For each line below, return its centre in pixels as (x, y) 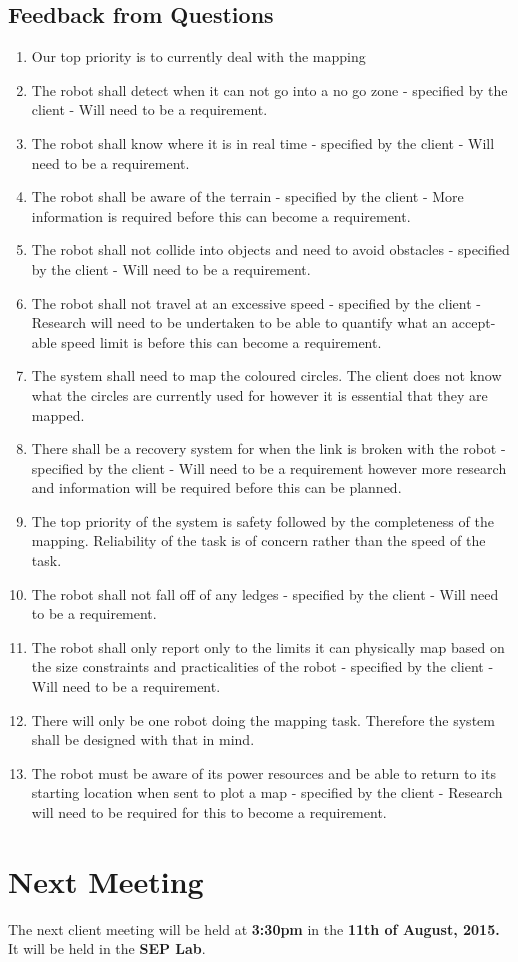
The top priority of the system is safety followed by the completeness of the (262, 520)
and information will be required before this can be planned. (216, 487)
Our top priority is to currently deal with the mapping (198, 56)
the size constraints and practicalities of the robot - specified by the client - (262, 666)
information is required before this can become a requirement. (221, 215)
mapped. (58, 414)
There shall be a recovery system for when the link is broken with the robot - (268, 448)
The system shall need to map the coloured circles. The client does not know (266, 375)
